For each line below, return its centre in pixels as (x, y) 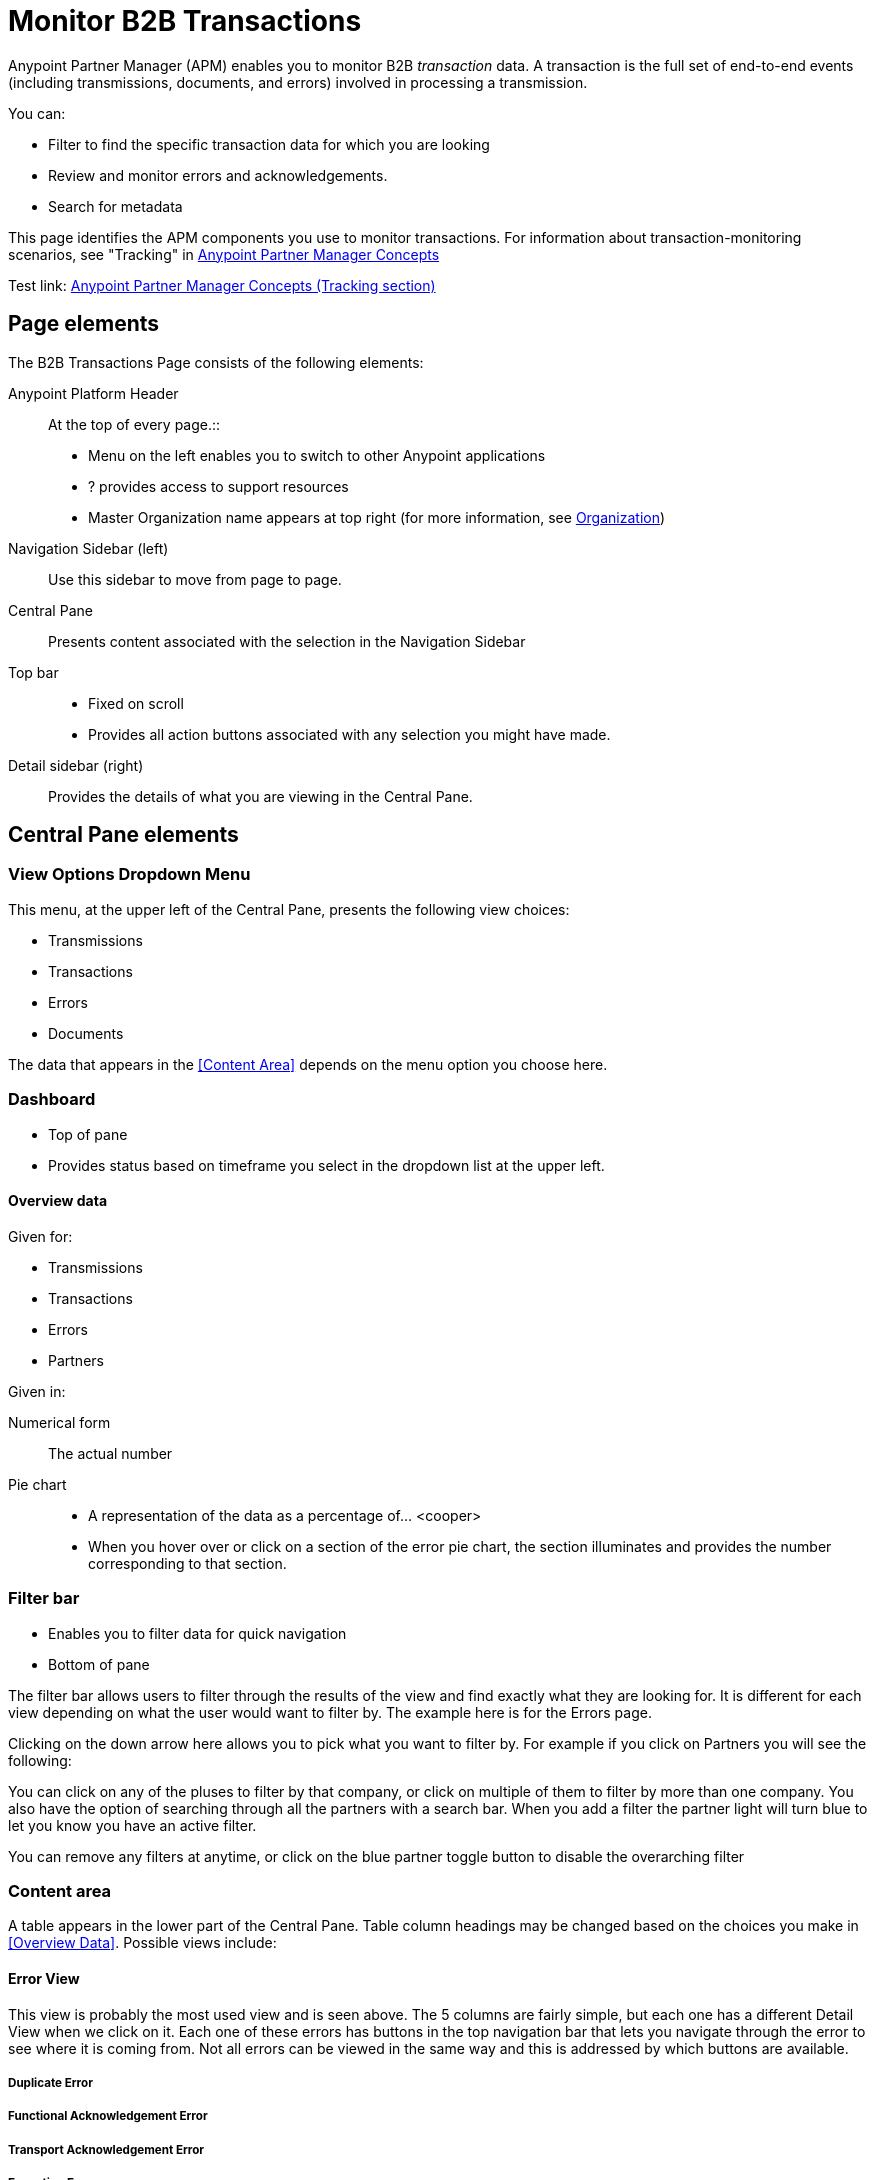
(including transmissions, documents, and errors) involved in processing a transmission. (298, 82)
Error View (44, 1978)
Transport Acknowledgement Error (106, 2149)
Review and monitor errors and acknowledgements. (218, 175)
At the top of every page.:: (134, 424)
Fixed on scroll (136, 703)
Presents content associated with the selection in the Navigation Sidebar (287, 641)
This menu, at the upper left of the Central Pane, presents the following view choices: (289, 909)
